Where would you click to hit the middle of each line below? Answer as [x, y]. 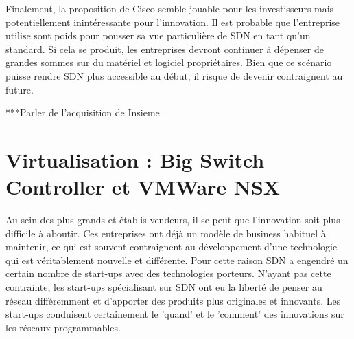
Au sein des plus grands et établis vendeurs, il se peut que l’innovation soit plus [173, 220]
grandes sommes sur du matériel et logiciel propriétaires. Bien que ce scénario [169, 62]
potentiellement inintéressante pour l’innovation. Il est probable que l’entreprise [173, 22]
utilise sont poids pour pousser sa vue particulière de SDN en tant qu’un [158, 35]
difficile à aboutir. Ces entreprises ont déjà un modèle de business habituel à [166, 233]
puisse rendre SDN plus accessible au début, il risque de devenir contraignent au [174, 75]
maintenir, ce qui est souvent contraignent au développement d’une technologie [172, 247]
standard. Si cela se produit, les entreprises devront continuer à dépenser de [165, 48]
